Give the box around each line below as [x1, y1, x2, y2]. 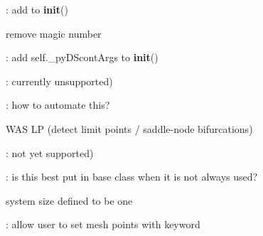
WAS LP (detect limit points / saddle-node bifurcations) [6, 121, 253, 136]
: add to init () [6, 2, 68, 16]
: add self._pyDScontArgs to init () [6, 50, 159, 65]
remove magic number [6, 26, 102, 41]
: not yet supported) [6, 145, 94, 160]
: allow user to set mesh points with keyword [6, 217, 200, 232]
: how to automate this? [6, 97, 110, 112]
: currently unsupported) [6, 73, 113, 88]
